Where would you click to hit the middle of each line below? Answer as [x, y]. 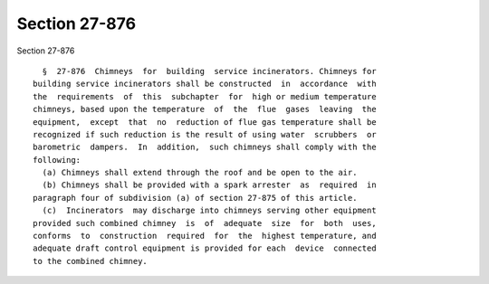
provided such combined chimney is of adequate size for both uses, [205, 223]
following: [57, 160]
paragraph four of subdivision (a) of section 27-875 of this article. [195, 198]
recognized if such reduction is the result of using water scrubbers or [205, 134]
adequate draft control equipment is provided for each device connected [205, 248]
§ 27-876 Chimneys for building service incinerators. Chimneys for [209, 71]
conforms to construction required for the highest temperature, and [205, 236]
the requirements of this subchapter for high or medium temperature [205, 96]
